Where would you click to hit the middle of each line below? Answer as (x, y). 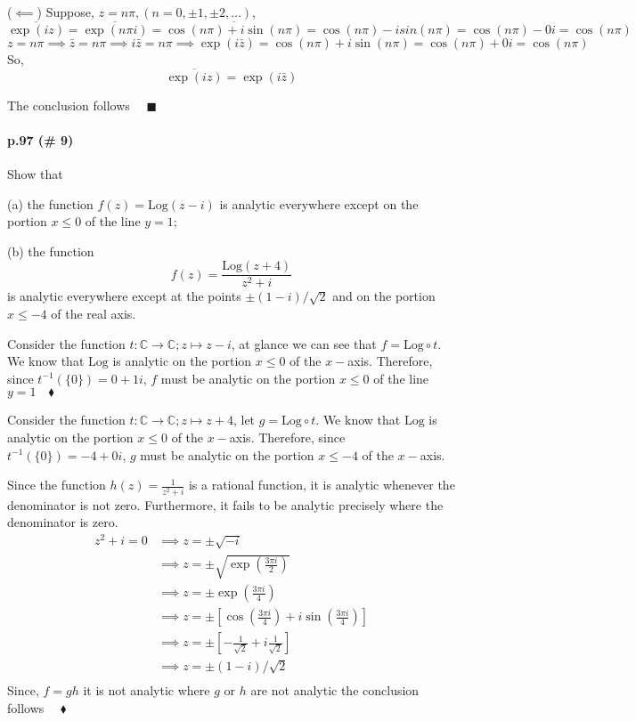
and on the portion (384, 296)
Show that (35, 174)
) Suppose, (65, 12)
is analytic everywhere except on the (319, 203)
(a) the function (50, 203)
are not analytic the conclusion (335, 690)
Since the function (57, 485)
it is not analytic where (147, 690)
